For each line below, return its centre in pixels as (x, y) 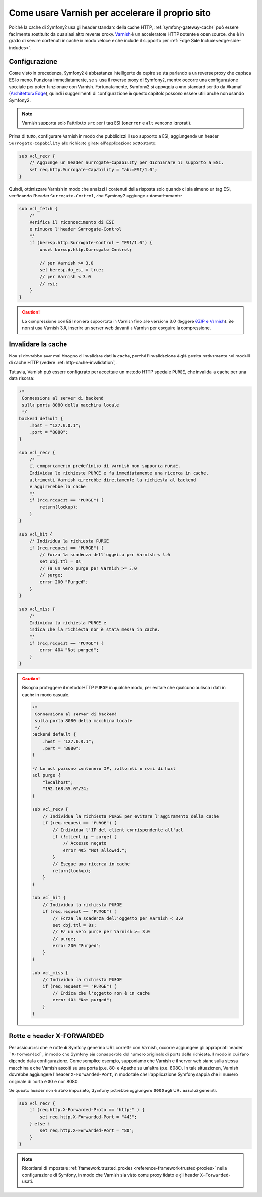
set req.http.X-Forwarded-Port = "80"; (87, 1130)
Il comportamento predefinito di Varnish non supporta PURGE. (105, 466)
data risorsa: (22, 378)
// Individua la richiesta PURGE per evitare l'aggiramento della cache (131, 816)
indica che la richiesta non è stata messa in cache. (95, 629)
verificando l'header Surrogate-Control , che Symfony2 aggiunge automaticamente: (96, 196)
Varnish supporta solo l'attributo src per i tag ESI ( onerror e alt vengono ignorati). (107, 123)
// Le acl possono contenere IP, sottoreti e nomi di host (104, 769)
